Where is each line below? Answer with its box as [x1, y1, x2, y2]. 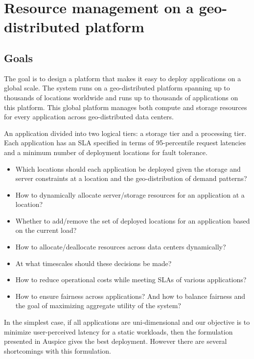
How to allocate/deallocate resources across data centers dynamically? [15, 242, 226, 252]
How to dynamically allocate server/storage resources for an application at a [15, 189, 245, 200]
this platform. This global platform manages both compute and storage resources [4, 102, 247, 112]
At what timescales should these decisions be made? [15, 258, 172, 268]
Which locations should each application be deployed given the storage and [15, 163, 241, 174]
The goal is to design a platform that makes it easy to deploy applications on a [4, 73, 241, 83]
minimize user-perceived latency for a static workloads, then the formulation [4, 326, 233, 337]
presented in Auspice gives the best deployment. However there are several [4, 336, 227, 346]
